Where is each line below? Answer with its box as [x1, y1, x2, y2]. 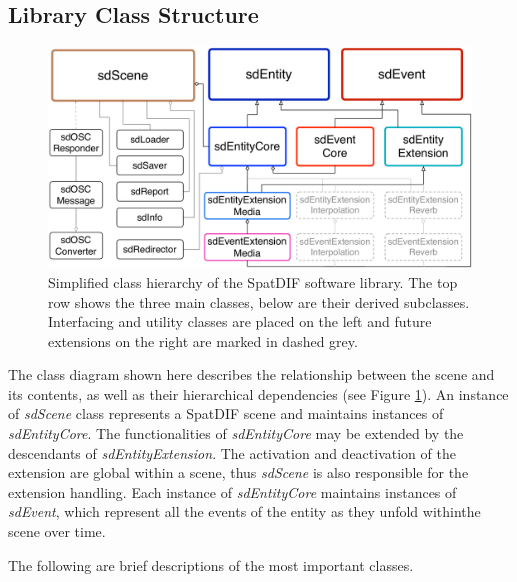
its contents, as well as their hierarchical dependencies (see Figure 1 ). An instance [8, 383, 509, 404]
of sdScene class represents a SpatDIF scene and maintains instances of [8, 403, 444, 424]
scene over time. [8, 521, 106, 542]
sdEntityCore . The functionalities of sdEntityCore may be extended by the [8, 423, 464, 444]
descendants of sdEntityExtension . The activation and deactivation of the [8, 442, 456, 463]
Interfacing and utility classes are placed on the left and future [48, 311, 432, 332]
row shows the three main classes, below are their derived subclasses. [48, 291, 470, 312]
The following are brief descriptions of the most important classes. [8, 554, 414, 575]
